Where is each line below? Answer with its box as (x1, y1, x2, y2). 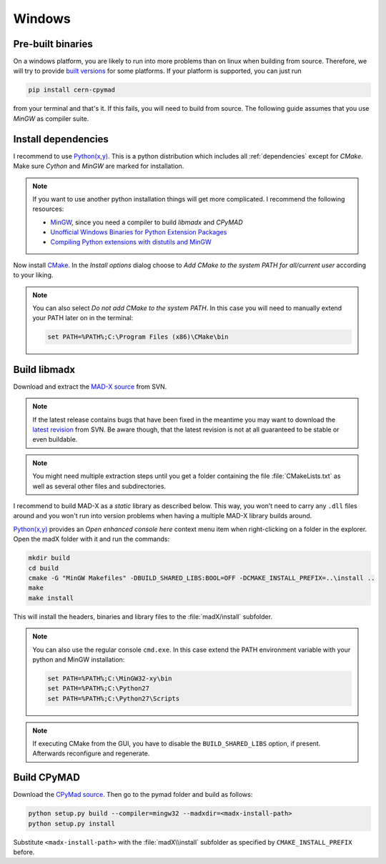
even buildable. (32, 435, 78, 444)
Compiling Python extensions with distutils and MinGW (50, 238, 212, 247)
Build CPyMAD (13, 772, 80, 784)
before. (13, 848, 35, 857)
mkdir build (28, 554, 71, 562)
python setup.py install (28, 819, 116, 828)
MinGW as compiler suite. (13, 114, 89, 123)
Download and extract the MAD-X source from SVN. (13, 382, 167, 391)
